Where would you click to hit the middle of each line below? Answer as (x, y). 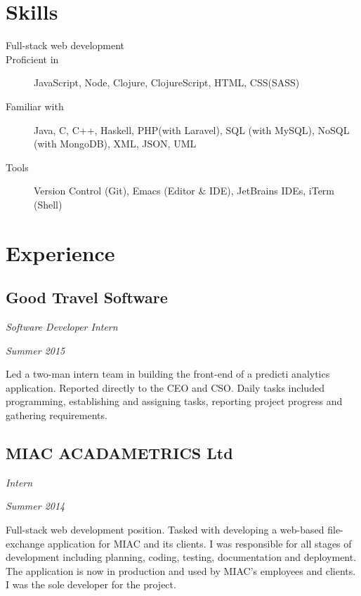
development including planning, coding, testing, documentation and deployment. (181, 557)
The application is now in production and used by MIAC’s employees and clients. (181, 570)
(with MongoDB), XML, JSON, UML (115, 144)
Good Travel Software (87, 297)
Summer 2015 (35, 350)
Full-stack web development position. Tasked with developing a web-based (165, 529)
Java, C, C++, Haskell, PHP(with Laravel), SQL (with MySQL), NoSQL (192, 130)
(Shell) (48, 204)
